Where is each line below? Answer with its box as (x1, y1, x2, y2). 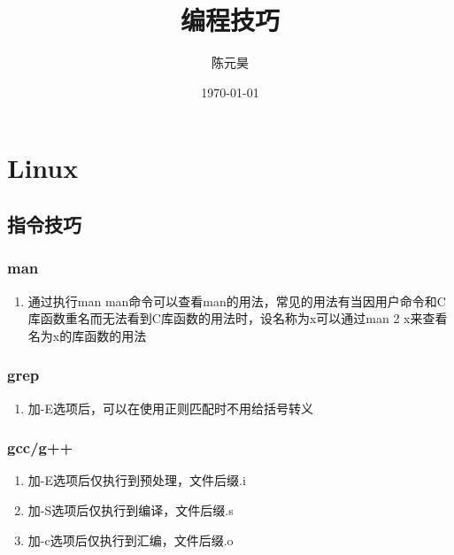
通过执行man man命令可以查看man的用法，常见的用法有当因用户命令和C (27, 291, 446, 310)
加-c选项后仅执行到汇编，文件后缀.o (27, 530, 234, 549)
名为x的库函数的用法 (27, 326, 147, 344)
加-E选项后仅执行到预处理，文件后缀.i (27, 471, 246, 489)
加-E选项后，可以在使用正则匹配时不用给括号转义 (27, 398, 313, 417)
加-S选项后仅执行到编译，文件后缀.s (27, 500, 234, 519)
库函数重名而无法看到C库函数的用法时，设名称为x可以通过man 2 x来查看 (27, 309, 448, 328)
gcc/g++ (7, 436, 73, 459)
